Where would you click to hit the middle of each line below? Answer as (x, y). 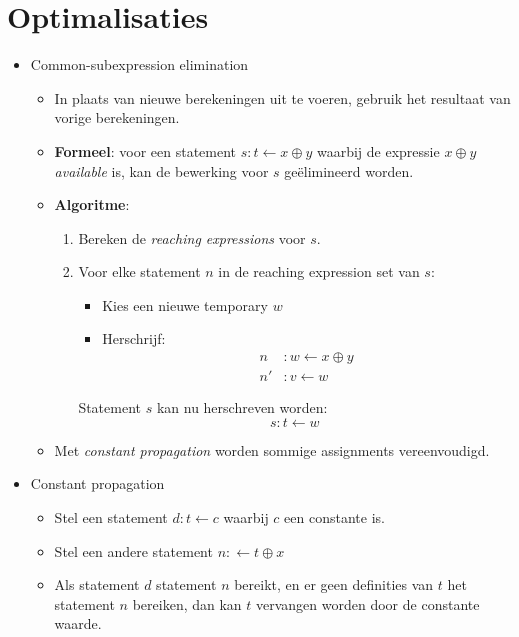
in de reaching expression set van (319, 271)
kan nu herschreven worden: (242, 407)
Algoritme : (92, 204)
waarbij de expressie (378, 150)
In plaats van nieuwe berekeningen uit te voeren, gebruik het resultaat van (282, 97)
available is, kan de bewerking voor (161, 170)
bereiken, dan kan (187, 603)
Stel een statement (111, 516)
